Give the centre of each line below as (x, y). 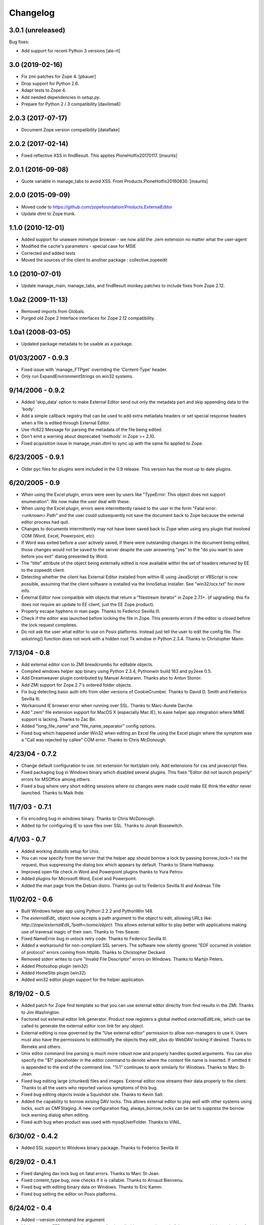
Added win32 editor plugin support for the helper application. (83, 980)
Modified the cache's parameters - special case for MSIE (79, 246)
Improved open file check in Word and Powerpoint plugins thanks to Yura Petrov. (102, 872)
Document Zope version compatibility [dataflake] (70, 129)
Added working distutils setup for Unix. (61, 851)
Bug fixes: (19, 42)
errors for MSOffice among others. (56, 779)
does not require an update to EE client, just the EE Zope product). (88, 604)
